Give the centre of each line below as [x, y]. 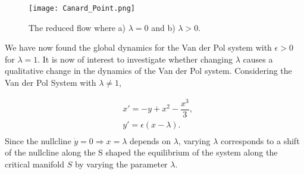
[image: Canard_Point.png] [82, 8]
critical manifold [35, 164]
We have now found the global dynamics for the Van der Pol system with [138, 47]
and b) [163, 27]
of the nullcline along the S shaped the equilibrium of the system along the [141, 152]
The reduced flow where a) [77, 27]
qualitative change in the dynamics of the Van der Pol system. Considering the [148, 71]
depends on [150, 140]
